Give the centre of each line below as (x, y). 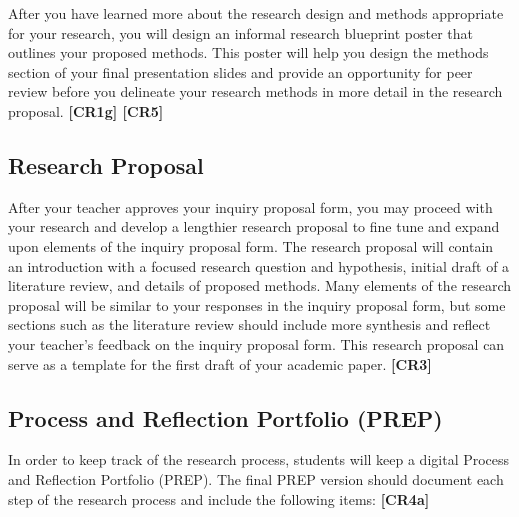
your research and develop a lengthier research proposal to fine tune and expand (254, 226)
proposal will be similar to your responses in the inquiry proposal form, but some (257, 304)
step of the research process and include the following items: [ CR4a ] (219, 498)
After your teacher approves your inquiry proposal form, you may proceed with (250, 206)
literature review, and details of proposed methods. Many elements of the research (260, 285)
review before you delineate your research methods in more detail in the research (255, 91)
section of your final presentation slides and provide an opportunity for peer (240, 71)
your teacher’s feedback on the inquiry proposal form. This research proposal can (256, 343)
